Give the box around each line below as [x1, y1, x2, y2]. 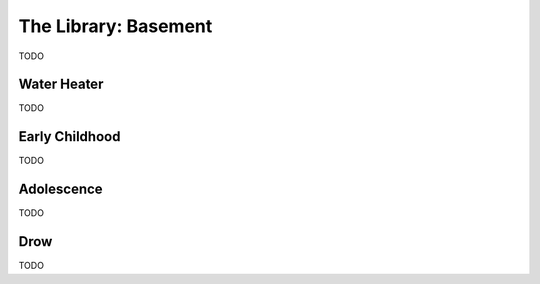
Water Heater [18, 76, 104, 93]
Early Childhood [18, 128, 121, 145]
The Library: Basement [18, 15, 213, 37]
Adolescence [18, 181, 104, 198]
